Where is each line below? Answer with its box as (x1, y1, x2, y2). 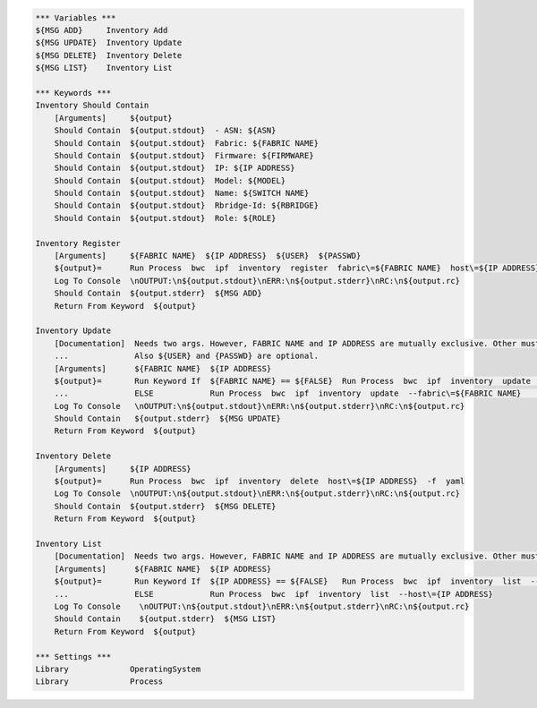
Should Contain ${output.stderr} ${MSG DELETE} (54, 501, 277, 511)
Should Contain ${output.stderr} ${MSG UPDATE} (54, 414, 281, 424)
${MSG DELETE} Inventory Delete (35, 50, 183, 60)
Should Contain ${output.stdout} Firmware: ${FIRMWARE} (54, 150, 314, 160)
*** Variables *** (35, 13, 116, 22)
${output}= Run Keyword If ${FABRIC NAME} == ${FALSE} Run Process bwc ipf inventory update (54, 376, 532, 386)
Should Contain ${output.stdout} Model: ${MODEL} (54, 175, 286, 185)
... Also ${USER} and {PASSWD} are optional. (54, 351, 320, 362)
